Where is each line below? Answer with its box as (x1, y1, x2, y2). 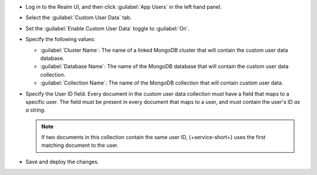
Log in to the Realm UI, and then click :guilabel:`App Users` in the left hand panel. (25, 4, 222, 10)
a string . (25, 106, 46, 114)
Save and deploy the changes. (25, 158, 99, 165)
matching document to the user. (41, 142, 119, 149)
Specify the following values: (25, 36, 96, 43)
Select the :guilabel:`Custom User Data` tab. (25, 14, 132, 21)
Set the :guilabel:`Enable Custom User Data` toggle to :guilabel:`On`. (25, 25, 190, 32)
